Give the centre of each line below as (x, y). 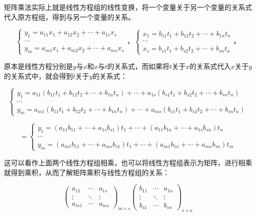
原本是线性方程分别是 (38, 66)
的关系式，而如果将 (138, 66)
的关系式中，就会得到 (38, 76)
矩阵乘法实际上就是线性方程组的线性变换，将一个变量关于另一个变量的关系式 (128, 7)
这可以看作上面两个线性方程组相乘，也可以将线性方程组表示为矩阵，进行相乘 (128, 162)
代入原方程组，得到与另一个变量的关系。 (69, 16)
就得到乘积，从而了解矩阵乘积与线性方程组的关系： (87, 172)
